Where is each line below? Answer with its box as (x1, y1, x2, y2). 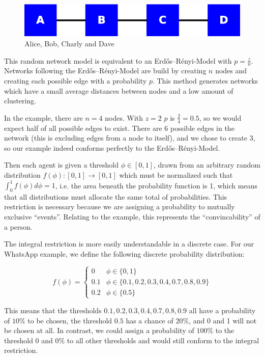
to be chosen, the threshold (27, 315, 112, 325)
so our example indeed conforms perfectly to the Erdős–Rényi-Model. (4, 142, 220, 153)
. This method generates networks (152, 75, 258, 86)
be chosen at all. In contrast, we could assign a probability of (4, 325, 194, 336)
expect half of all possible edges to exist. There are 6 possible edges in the (4, 122, 234, 133)
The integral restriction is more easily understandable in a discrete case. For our (4, 238, 254, 249)
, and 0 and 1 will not (189, 315, 257, 325)
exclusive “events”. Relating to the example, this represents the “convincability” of (4, 211, 260, 222)
